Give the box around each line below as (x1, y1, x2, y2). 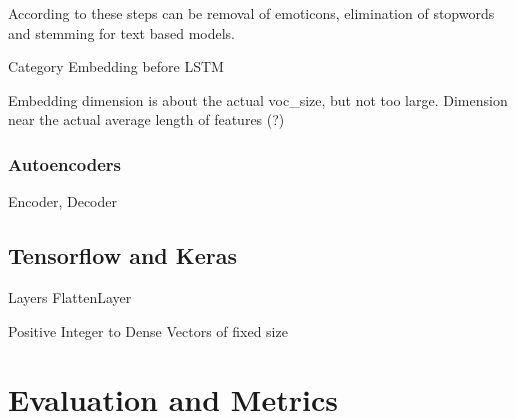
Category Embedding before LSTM (8, 56, 224, 77)
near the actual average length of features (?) (8, 109, 285, 130)
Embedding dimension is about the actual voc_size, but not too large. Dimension (8, 89, 508, 110)
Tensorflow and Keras (8, 240, 237, 271)
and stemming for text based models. (8, 22, 235, 43)
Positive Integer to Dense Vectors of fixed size (8, 320, 288, 341)
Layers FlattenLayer (8, 286, 132, 307)
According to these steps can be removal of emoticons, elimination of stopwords (8, 3, 495, 23)
